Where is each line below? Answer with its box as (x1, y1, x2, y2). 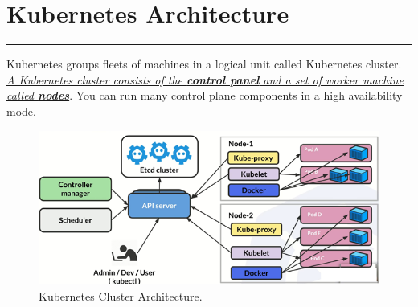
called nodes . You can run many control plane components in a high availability (6, 87, 403, 104)
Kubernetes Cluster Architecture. (39, 288, 203, 305)
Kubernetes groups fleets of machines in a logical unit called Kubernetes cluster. (6, 55, 402, 72)
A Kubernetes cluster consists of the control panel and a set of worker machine (6, 71, 404, 88)
